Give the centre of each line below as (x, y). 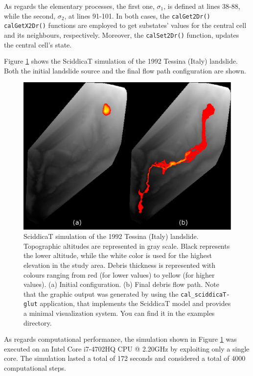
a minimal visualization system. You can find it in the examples (119, 313)
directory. (38, 322)
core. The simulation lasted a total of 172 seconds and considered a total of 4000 (125, 358)
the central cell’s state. (38, 44)
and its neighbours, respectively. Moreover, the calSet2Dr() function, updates (122, 35)
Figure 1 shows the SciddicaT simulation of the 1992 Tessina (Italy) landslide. (121, 61)
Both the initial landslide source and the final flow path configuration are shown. (125, 70)
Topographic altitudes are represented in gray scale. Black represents (127, 246)
